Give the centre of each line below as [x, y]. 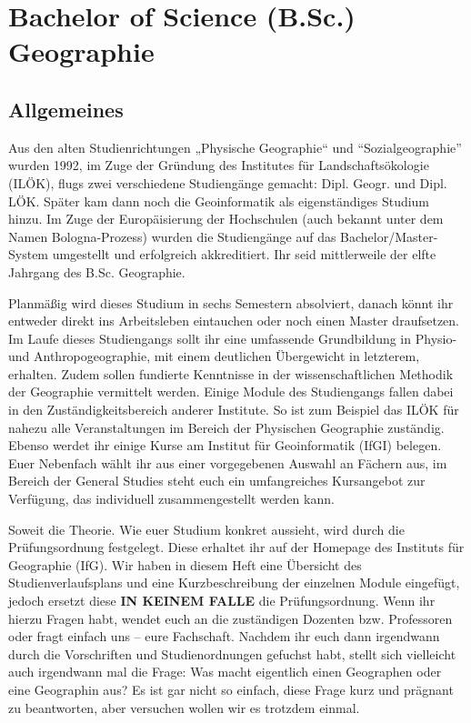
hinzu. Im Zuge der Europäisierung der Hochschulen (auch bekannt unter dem [226, 219]
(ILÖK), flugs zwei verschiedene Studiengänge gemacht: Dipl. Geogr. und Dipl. [228, 182]
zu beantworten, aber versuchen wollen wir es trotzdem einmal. [184, 707]
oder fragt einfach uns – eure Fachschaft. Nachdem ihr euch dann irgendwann [224, 636]
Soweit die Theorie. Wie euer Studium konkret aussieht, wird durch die [206, 529]
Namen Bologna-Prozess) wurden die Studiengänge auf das [172, 236]
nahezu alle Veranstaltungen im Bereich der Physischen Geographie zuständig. [226, 427]
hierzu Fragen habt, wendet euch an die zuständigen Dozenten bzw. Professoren [230, 618]
